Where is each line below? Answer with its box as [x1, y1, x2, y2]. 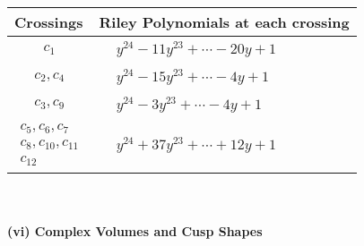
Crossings [14, 12, 83, 32]
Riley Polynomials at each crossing [99, 12, 350, 32]
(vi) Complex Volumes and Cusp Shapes [7, 221, 263, 240]
